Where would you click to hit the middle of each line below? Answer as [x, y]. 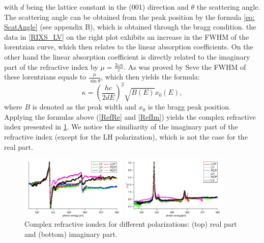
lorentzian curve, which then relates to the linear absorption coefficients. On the [129, 47]
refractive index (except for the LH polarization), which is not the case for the [126, 136]
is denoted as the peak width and [84, 107]
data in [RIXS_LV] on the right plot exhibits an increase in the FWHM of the [127, 36]
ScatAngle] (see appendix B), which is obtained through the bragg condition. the [130, 27]
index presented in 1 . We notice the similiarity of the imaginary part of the [121, 127]
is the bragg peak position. [189, 107]
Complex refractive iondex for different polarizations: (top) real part [131, 224]
